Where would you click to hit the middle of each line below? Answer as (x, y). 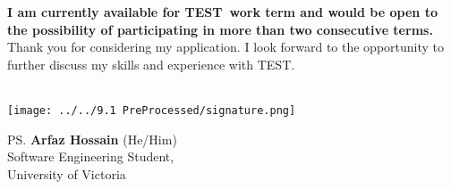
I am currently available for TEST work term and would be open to (222, 12)
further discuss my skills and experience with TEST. (151, 64)
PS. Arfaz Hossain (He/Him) (92, 139)
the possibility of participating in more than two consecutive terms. (220, 29)
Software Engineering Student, (91, 156)
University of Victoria (67, 173)
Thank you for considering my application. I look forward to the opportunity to (226, 47)
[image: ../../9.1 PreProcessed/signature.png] (152, 110)
